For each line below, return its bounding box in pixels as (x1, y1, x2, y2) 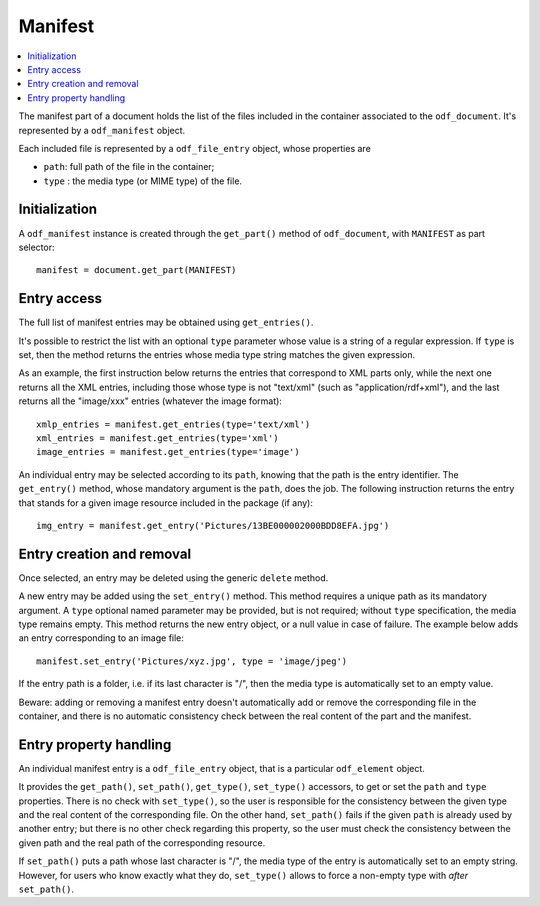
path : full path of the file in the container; (43, 161, 215, 173)
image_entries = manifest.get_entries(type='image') (36, 446, 300, 458)
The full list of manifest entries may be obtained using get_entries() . (18, 316, 314, 329)
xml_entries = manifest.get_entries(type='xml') (36, 433, 279, 444)
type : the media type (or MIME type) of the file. (43, 175, 243, 187)
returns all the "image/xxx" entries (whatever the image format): (18, 395, 282, 407)
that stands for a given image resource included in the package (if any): (18, 496, 314, 509)
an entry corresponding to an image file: (18, 632, 185, 644)
